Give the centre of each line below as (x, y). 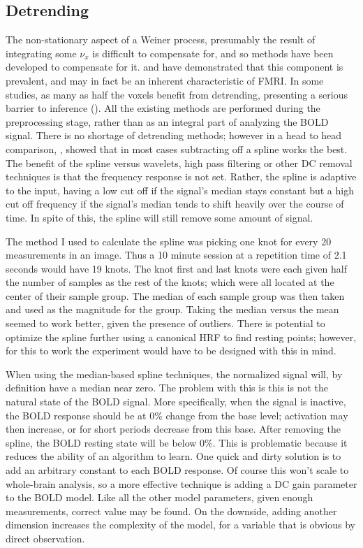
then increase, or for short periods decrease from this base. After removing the (173, 429)
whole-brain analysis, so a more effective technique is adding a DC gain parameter (181, 483)
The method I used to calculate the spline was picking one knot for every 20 (169, 241)
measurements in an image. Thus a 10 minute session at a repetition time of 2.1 (176, 255)
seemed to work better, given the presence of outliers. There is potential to (165, 323)
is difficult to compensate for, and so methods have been (213, 53)
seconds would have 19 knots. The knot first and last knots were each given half (176, 268)
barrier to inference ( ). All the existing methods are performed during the (163, 108)
